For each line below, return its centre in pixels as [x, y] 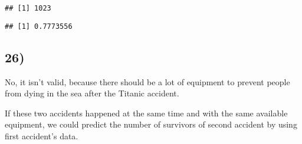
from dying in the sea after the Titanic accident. [92, 93]
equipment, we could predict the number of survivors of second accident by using [151, 124]
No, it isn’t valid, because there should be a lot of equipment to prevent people [147, 81]
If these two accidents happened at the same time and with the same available [146, 113]
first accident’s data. [42, 135]
